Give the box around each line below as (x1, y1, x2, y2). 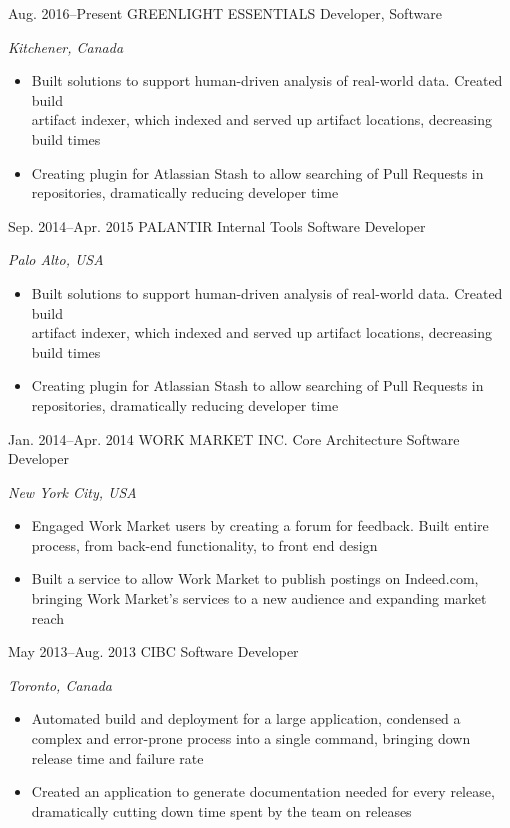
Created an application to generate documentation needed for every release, (31, 781, 495, 802)
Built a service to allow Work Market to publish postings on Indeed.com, (31, 568, 479, 589)
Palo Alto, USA (8, 249, 104, 270)
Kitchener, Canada (8, 36, 124, 57)
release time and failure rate (31, 747, 204, 768)
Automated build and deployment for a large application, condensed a (31, 708, 461, 729)
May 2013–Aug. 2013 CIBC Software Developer (8, 641, 299, 662)
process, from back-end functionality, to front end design (31, 534, 378, 555)
